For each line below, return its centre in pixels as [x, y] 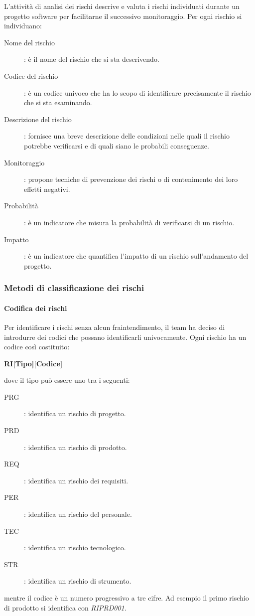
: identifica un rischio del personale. [78, 514]
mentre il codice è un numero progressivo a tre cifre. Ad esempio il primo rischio [127, 598]
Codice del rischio [31, 76]
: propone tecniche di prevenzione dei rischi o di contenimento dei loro [131, 179]
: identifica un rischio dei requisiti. [76, 480]
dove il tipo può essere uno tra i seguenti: [67, 380]
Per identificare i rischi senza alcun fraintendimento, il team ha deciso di [115, 327]
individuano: [23, 26]
